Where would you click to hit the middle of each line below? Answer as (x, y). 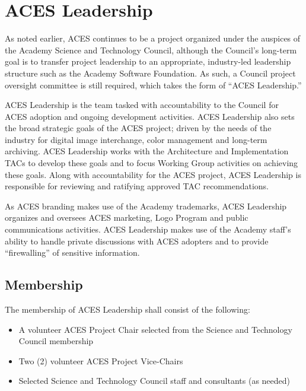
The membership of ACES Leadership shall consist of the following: (128, 309)
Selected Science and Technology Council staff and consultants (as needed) (154, 381)
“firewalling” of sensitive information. (72, 252)
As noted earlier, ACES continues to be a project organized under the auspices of (153, 38)
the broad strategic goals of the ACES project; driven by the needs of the (138, 128)
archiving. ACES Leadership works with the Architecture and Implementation (147, 151)
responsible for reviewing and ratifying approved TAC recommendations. (137, 186)
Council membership (56, 341)
